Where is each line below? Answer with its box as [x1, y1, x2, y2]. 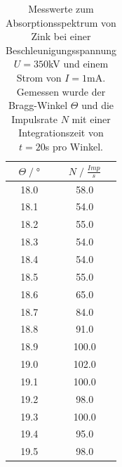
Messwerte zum [28, 1, 94, 15]
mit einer [72, 111, 111, 126]
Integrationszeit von [18, 125, 104, 140]
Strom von [16, 70, 62, 84]
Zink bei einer [31, 29, 91, 44]
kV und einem [48, 56, 109, 71]
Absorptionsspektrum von [6, 15, 116, 30]
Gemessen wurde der [16, 84, 106, 98]
